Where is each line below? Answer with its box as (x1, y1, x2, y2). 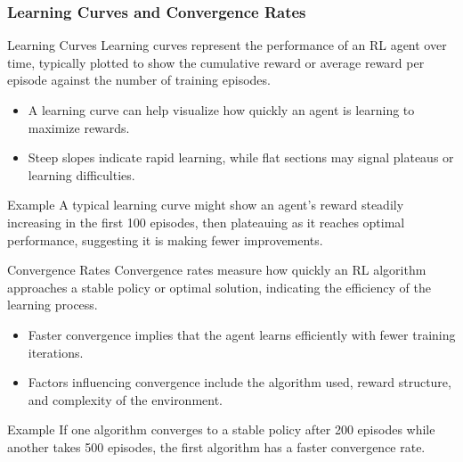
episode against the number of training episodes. (7, 70, 271, 89)
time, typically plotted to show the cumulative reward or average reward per (7, 53, 425, 71)
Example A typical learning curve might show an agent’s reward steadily (7, 195, 404, 214)
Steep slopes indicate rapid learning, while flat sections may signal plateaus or (28, 148, 454, 167)
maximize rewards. (28, 118, 130, 136)
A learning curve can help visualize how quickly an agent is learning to (28, 101, 415, 119)
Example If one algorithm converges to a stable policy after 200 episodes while (7, 420, 435, 439)
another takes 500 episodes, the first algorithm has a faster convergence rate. (7, 437, 426, 456)
